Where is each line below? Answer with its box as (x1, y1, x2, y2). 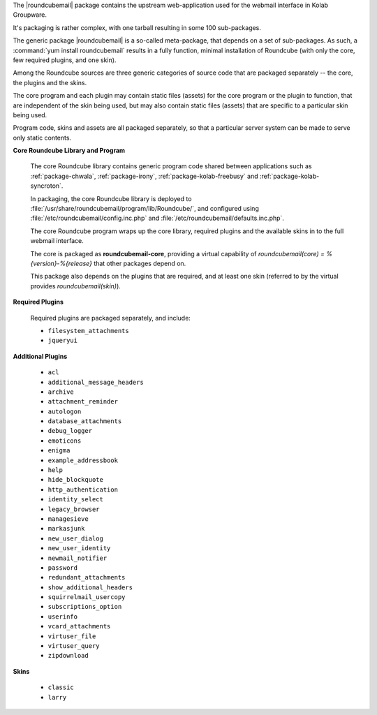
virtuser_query (47, 642, 101, 650)
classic (47, 684, 75, 691)
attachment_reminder (47, 398, 119, 406)
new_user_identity (47, 545, 111, 552)
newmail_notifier (47, 554, 108, 562)
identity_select (47, 496, 104, 503)
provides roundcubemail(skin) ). (30, 281, 121, 290)
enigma (47, 447, 71, 455)
